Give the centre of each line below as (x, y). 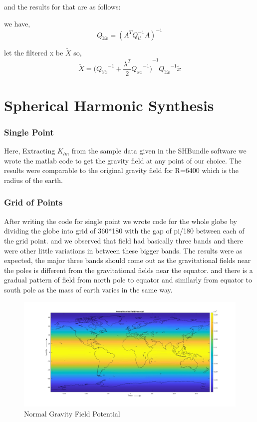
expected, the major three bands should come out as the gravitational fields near (128, 260)
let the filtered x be (34, 52)
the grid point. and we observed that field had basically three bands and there (124, 240)
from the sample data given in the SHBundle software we (159, 151)
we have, (17, 23)
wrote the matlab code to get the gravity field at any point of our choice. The (123, 160)
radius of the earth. (34, 180)
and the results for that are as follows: (62, 6)
